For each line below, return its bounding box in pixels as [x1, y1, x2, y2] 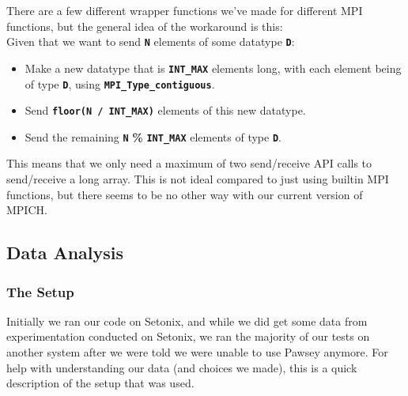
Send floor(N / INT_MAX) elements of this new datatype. [25, 102, 306, 119]
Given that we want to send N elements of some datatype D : [6, 33, 295, 50]
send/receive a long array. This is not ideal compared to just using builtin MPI [6, 171, 389, 187]
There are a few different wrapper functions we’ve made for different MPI [6, 2, 363, 18]
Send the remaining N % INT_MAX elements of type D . [25, 128, 281, 145]
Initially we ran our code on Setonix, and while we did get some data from [6, 312, 368, 329]
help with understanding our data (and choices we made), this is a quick [6, 359, 357, 375]
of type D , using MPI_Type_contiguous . [25, 75, 215, 92]
